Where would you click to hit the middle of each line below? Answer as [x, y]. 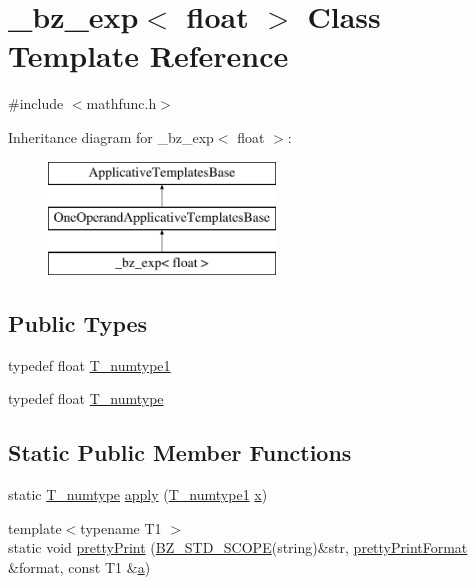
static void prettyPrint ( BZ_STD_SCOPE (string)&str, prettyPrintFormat [238, 547]
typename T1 [121, 527]
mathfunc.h [121, 103]
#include [36, 103]
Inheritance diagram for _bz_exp [111, 136]
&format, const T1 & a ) [79, 566]
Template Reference [148, 55]
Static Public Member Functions [180, 452]
